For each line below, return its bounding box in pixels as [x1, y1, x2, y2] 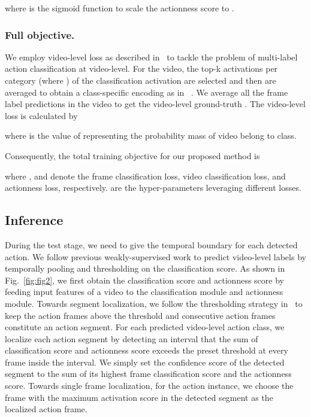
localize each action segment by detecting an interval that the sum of [5, 332, 258, 345]
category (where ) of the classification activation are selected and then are [5, 74, 276, 86]
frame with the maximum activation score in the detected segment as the [5, 391, 273, 403]
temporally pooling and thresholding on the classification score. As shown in [5, 262, 285, 275]
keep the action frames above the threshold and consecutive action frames [5, 309, 276, 321]
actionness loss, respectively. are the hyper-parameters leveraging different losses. [5, 181, 301, 194]
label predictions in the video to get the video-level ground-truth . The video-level [5, 98, 306, 110]
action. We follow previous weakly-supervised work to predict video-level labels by [5, 250, 306, 263]
